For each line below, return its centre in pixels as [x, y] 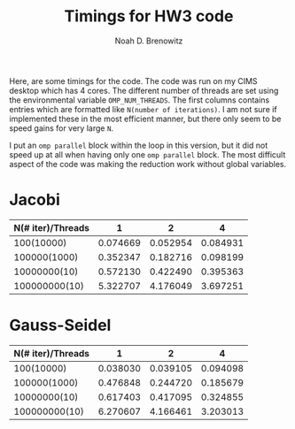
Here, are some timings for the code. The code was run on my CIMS [134, 80]
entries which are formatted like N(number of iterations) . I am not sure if [143, 109]
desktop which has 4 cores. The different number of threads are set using [144, 90]
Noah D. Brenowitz [149, 41]
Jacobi [35, 200]
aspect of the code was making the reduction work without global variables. [148, 164]
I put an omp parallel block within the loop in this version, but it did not [139, 145]
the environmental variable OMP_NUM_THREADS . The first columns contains [140, 100]
